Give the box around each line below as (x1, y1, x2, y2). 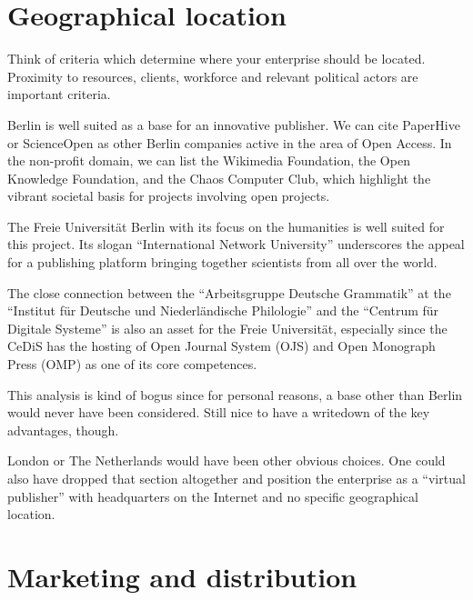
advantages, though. (7, 420, 119, 439)
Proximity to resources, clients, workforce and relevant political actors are (7, 66, 418, 85)
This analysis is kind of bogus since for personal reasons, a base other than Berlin (7, 385, 463, 404)
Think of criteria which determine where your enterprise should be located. (7, 49, 426, 68)
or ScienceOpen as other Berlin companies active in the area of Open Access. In (7, 133, 452, 152)
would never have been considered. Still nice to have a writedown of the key (7, 403, 430, 422)
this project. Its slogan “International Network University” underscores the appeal (7, 235, 465, 254)
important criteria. (7, 85, 111, 104)
